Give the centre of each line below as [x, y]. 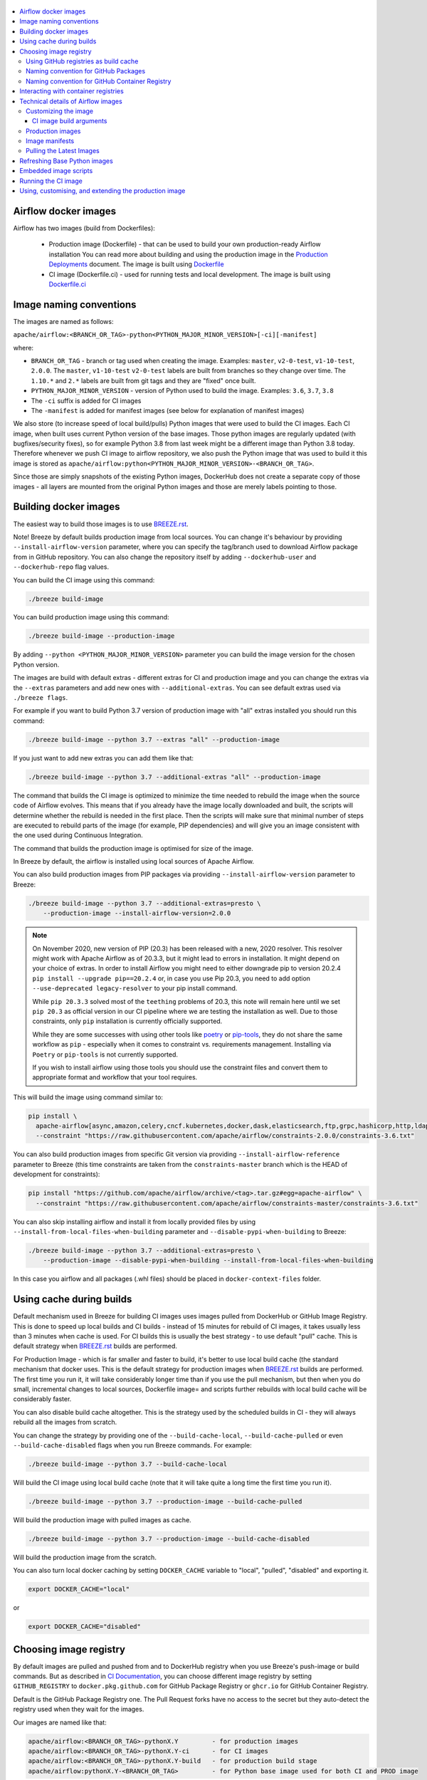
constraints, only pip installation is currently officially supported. [127, 1021]
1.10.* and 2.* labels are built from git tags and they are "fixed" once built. [143, 380]
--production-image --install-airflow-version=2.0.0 [137, 913]
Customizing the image [60, 111]
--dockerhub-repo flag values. [61, 567]
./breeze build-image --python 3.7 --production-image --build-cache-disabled [169, 1539]
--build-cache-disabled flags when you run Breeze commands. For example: [132, 1445]
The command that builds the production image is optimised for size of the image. [133, 848]
